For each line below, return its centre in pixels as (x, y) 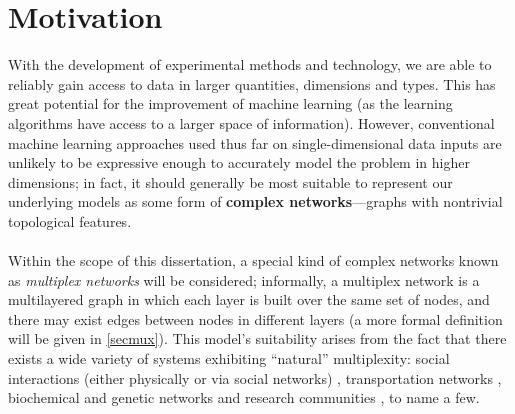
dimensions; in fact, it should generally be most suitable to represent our (230, 181)
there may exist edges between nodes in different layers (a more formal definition (255, 318)
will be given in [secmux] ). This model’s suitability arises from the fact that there (257, 338)
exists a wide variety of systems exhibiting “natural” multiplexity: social (229, 358)
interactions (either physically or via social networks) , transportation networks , (255, 377)
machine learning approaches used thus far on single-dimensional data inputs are (255, 142)
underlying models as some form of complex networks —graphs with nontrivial (255, 201)
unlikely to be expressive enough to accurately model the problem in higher (239, 162)
